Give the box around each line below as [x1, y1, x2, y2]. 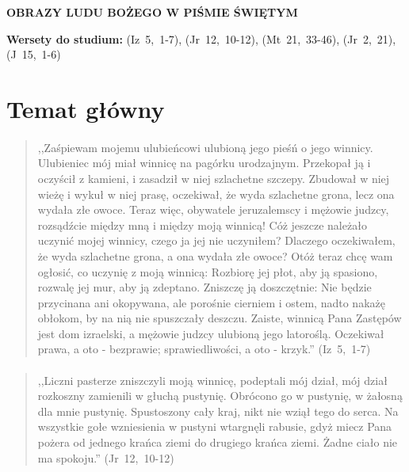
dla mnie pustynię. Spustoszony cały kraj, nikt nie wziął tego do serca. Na [37, 402, 399, 419]
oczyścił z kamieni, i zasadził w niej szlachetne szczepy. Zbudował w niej [37, 169, 390, 186]
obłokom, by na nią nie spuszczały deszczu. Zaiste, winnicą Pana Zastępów [37, 310, 402, 326]
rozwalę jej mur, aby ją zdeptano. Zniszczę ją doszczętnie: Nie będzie [37, 279, 372, 295]
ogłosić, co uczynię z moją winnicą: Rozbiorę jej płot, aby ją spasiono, [37, 263, 378, 280]
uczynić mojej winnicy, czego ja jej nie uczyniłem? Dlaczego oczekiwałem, [37, 232, 396, 249]
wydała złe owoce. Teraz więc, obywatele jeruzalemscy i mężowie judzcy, [37, 201, 389, 218]
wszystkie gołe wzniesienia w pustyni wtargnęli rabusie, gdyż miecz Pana [37, 418, 392, 435]
